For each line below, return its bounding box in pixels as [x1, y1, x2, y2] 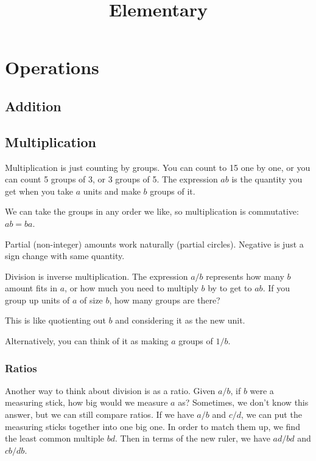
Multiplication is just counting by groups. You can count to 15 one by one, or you [5, 161, 311, 173]
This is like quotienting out [5, 314, 106, 327]
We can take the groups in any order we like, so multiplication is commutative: [5, 205, 299, 218]
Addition [5, 96, 61, 115]
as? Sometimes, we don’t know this [178, 396, 309, 409]
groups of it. [150, 184, 195, 197]
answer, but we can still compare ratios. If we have [5, 408, 194, 421]
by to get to [208, 282, 252, 294]
